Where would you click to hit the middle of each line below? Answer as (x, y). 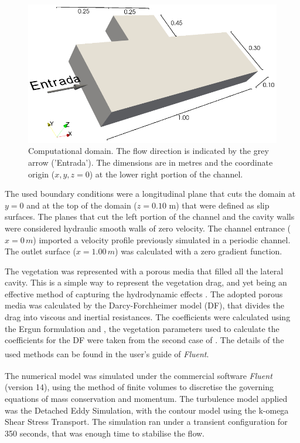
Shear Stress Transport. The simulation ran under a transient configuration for (146, 422)
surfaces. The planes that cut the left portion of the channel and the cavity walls (150, 217)
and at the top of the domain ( (82, 205)
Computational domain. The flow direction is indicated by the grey (149, 151)
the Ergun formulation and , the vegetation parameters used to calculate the (142, 328)
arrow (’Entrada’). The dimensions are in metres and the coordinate (151, 162)
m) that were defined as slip (219, 205)
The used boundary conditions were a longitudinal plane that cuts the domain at (150, 194)
